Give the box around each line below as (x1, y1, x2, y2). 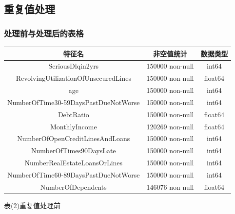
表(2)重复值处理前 (4, 200, 60, 210)
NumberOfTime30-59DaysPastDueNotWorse (7, 97, 140, 107)
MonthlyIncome (50, 121, 97, 131)
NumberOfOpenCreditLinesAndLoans (17, 133, 130, 143)
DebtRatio (58, 109, 89, 119)
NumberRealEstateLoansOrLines (24, 158, 123, 168)
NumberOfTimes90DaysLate (31, 145, 116, 156)
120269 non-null (146, 121, 194, 131)
